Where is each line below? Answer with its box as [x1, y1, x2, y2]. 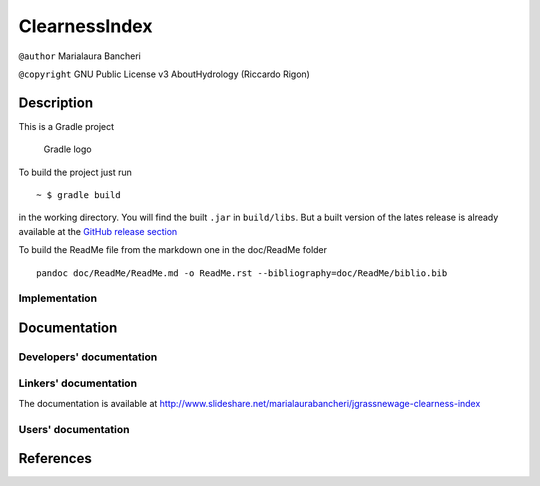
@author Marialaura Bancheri [18, 50, 142, 62]
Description [18, 94, 94, 111]
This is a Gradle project [18, 120, 115, 132]
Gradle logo [43, 143, 92, 155]
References [18, 450, 92, 467]
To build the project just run [18, 166, 132, 178]
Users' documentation [18, 422, 130, 436]
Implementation [18, 291, 98, 305]
